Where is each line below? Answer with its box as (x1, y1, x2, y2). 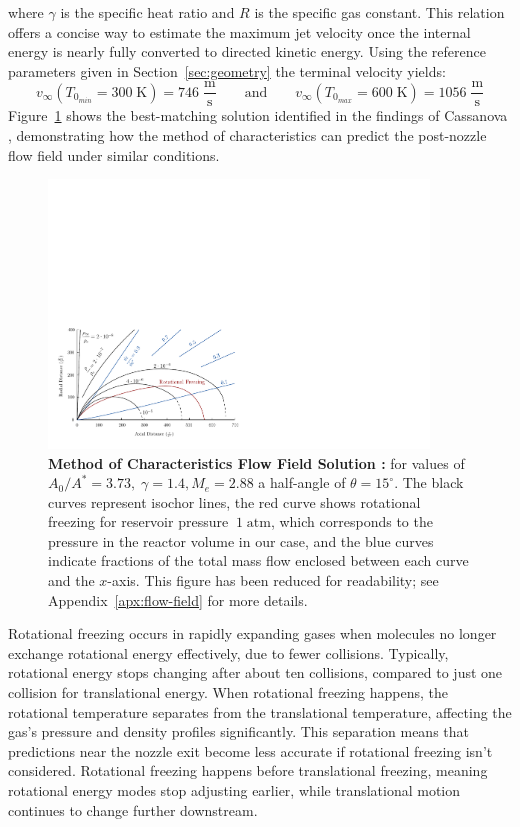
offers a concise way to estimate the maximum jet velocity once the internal (8, 21, 471, 42)
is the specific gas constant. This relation (254, 2, 505, 22)
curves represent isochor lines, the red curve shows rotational (48, 491, 421, 512)
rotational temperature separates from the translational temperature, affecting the (8, 701, 512, 722)
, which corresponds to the (270, 511, 433, 532)
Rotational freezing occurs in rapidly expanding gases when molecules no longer (8, 623, 497, 644)
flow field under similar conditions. (8, 144, 220, 165)
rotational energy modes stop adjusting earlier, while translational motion (8, 780, 461, 800)
